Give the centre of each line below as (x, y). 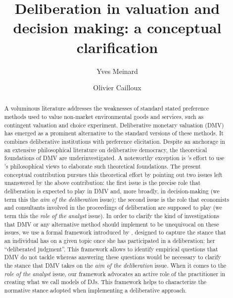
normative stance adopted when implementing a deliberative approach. (95, 290)
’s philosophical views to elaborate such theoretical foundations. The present (102, 166)
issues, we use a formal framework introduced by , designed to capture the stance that (115, 232)
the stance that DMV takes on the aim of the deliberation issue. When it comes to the (115, 265)
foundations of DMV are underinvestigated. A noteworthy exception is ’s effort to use (114, 158)
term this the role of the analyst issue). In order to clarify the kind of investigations (112, 216)
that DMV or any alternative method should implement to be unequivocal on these (112, 224)
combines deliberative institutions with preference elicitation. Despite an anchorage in (115, 142)
